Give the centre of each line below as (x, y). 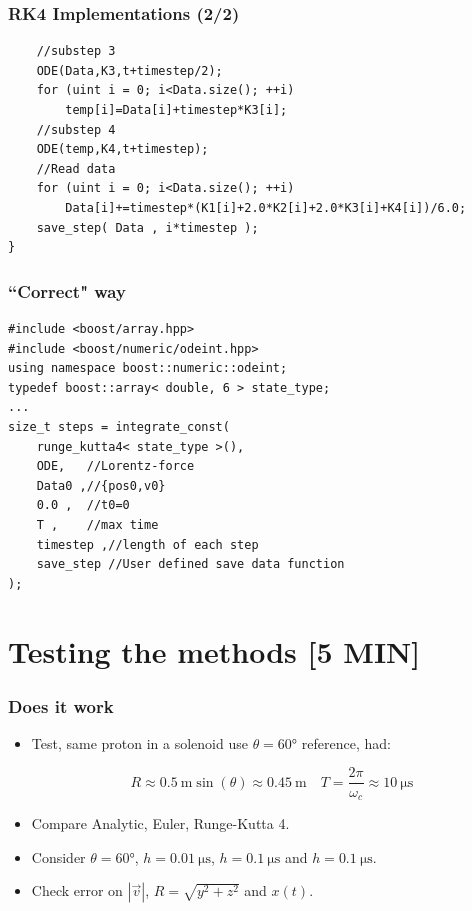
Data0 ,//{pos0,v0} (101, 485)
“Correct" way (67, 290)
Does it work (61, 705)
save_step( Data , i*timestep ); (147, 227)
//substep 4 (76, 129)
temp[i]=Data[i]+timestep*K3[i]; (176, 110)
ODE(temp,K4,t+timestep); (122, 149)
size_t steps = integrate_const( (119, 426)
